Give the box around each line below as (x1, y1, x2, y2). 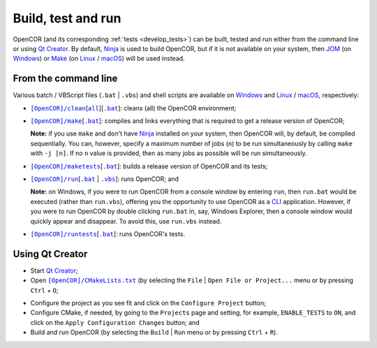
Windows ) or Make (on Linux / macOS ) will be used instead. (13, 55, 185, 63)
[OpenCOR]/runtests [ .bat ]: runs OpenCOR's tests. (30, 229, 185, 238)
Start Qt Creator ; (30, 266, 78, 275)
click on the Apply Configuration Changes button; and (30, 318, 200, 326)
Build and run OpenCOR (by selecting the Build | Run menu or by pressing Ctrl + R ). (30, 328, 279, 337)
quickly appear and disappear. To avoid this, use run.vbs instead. (30, 217, 222, 225)
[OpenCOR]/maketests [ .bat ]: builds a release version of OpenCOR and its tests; (30, 161, 268, 171)
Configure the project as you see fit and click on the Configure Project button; (30, 299, 267, 307)
